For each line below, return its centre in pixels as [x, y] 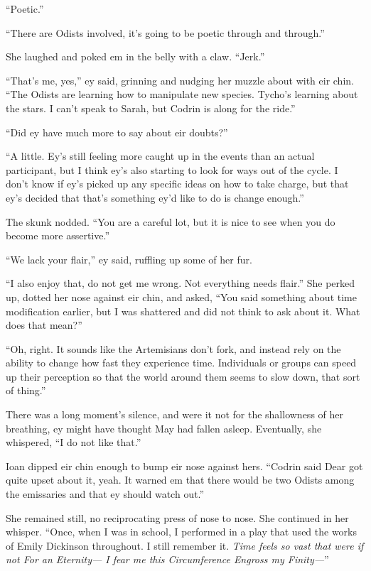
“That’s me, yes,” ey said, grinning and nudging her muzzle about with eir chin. [180, 80]
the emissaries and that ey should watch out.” [105, 494]
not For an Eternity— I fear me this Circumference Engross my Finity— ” [167, 559]
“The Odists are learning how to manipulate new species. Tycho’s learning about [182, 94]
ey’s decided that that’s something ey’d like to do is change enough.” [155, 197]
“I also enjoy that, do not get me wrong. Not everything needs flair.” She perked [181, 283]
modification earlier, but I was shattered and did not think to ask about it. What [183, 311]
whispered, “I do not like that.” [74, 442]
